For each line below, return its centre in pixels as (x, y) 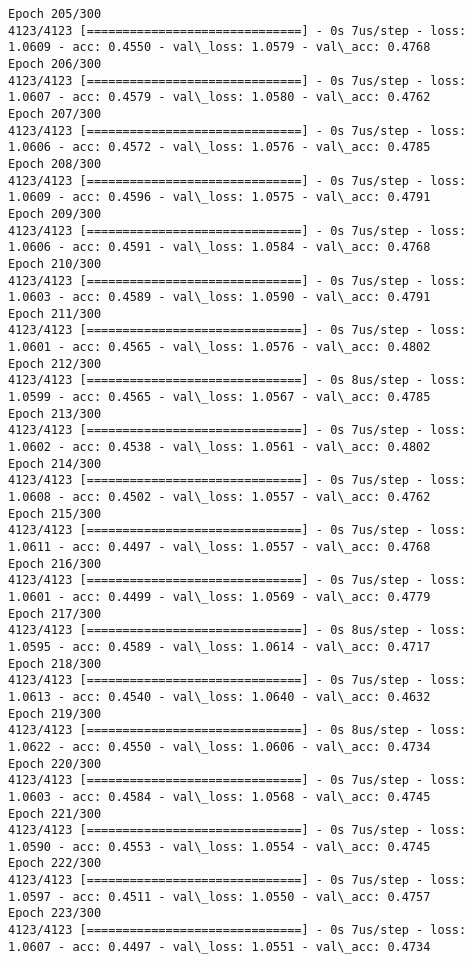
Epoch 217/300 (55, 613)
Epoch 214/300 (55, 463)
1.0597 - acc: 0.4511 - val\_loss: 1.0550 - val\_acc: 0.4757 (219, 896)
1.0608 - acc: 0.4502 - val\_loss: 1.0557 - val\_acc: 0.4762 (219, 497)
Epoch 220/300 (55, 763)
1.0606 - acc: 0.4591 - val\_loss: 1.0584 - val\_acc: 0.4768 (219, 247)
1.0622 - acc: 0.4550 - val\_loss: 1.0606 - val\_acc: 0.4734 (219, 746)
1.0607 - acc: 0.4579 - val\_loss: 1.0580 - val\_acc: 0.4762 (219, 97)
